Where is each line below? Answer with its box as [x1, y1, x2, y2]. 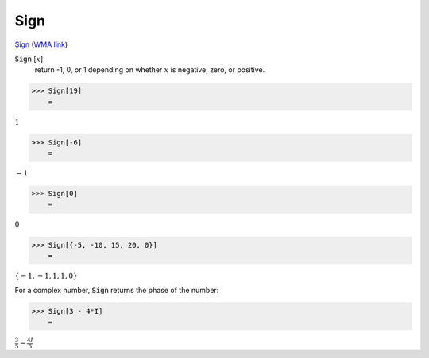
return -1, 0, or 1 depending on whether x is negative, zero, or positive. [34, 65, 265, 75]
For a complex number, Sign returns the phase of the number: [14, 285, 219, 294]
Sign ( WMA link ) [14, 40, 68, 49]
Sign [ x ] [14, 54, 44, 64]
